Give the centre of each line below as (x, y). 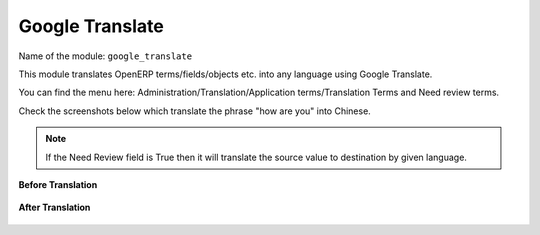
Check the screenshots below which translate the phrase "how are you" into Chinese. (195, 111)
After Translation (54, 207)
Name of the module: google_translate (105, 56)
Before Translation (58, 184)
